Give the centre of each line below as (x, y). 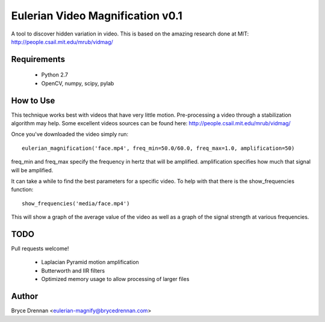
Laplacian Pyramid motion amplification (90, 262)
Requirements (38, 59)
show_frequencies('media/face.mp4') (76, 203)
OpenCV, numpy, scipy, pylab (78, 83)
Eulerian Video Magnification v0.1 (97, 16)
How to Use (33, 100)
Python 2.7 (55, 75)
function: (22, 190)
